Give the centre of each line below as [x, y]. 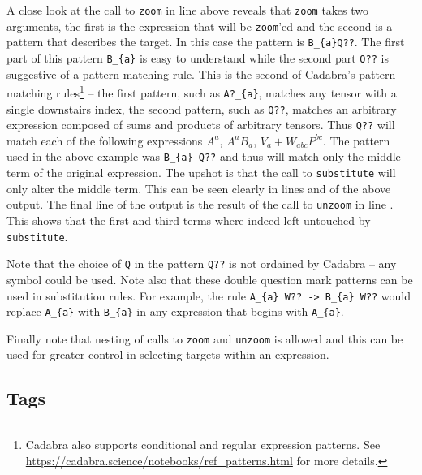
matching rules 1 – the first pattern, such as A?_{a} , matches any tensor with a [202, 91]
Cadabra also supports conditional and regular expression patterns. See [203, 445]
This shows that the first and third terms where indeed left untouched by [189, 220]
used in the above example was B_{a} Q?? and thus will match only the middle [204, 156]
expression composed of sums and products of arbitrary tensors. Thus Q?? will [201, 125]
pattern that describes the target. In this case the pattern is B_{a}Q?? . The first [206, 42]
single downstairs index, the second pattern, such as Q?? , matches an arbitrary [202, 108]
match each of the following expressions [105, 140]
